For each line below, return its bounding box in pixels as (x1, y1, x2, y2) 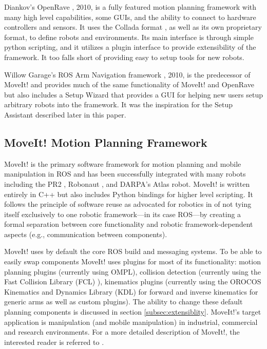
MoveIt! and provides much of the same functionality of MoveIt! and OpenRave (4, 79, 254, 90)
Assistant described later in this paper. (4, 109, 126, 120)
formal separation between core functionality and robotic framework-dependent (4, 219, 253, 229)
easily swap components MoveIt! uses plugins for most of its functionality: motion (4, 256, 261, 267)
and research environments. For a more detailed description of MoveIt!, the (4, 326, 240, 337)
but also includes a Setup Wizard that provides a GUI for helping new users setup (4, 89, 263, 100)
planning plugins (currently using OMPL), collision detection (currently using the (4, 266, 261, 277)
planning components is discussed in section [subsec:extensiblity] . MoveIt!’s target (4, 306, 261, 317)
